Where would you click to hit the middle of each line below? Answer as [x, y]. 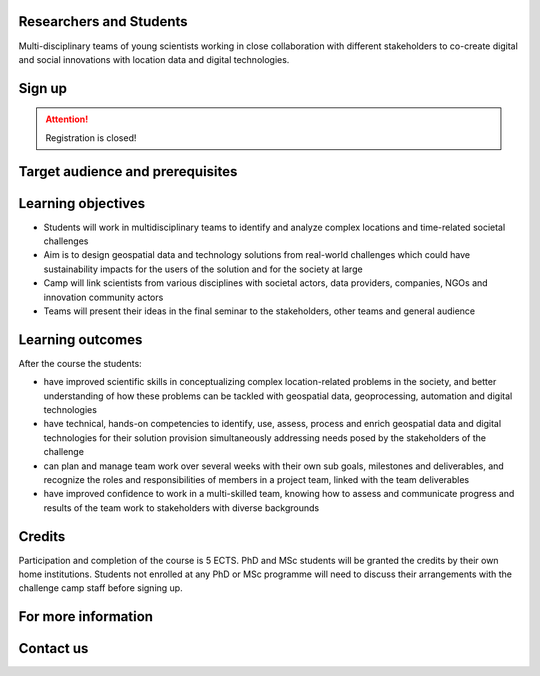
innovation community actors [103, 297]
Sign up [43, 88]
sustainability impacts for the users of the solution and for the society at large [203, 269]
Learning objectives [82, 203]
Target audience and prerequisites [128, 171]
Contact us [53, 648]
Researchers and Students [103, 21]
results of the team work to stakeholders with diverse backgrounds [181, 507]
